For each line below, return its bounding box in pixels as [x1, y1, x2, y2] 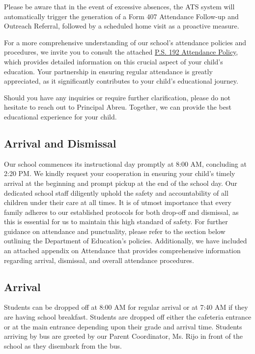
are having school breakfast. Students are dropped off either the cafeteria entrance [4, 312, 252, 322]
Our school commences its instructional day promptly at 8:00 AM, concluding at [4, 158, 247, 169]
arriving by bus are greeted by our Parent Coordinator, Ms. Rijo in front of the [4, 331, 243, 341]
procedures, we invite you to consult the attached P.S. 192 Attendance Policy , [4, 47, 238, 57]
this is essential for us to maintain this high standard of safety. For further [4, 216, 228, 227]
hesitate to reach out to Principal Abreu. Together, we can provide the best [4, 102, 231, 112]
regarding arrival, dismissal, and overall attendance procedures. [4, 255, 194, 265]
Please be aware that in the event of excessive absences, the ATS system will [4, 1, 235, 11]
